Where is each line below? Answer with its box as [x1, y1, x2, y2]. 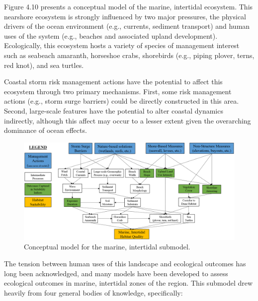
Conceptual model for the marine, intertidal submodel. [24, 241, 190, 252]
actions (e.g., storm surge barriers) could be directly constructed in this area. [4, 96, 239, 106]
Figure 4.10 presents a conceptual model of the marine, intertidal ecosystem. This [4, 1, 253, 11]
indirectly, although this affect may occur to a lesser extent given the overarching [4, 115, 251, 125]
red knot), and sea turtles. [4, 60, 84, 70]
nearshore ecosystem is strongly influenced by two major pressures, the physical [4, 11, 247, 21]
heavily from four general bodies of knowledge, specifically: [4, 287, 183, 298]
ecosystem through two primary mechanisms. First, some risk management [4, 86, 232, 96]
